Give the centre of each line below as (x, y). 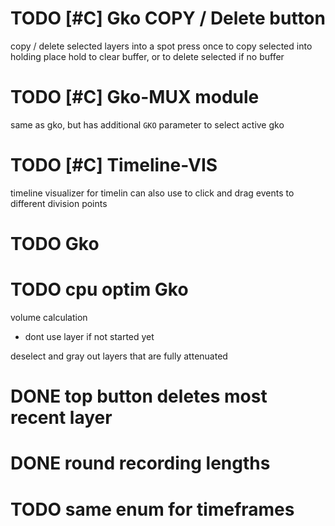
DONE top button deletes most (139, 396)
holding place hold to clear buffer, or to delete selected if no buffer (147, 56)
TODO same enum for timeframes (152, 509)
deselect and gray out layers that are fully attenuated (119, 356)
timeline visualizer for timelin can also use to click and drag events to (152, 193)
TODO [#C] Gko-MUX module (135, 97)
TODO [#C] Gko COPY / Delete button (168, 18)
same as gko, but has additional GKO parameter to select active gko (147, 124)
